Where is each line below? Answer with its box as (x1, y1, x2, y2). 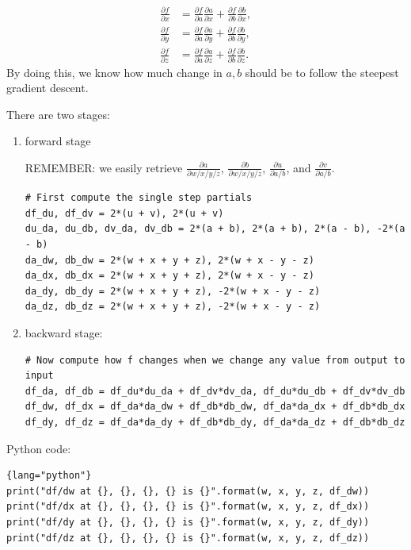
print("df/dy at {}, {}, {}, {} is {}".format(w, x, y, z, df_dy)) (6, 516, 370, 528)
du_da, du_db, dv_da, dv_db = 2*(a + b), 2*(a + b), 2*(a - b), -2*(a (25, 223, 405, 235)
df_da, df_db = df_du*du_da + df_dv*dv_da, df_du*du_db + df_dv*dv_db (25, 385, 405, 397)
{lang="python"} (6, 470, 92, 482)
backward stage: (25, 325, 103, 341)
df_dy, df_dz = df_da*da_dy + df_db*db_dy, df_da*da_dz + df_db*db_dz (25, 416, 405, 428)
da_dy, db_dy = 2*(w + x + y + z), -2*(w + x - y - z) (25, 285, 321, 297)
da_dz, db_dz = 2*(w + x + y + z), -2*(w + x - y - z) (25, 301, 321, 313)
